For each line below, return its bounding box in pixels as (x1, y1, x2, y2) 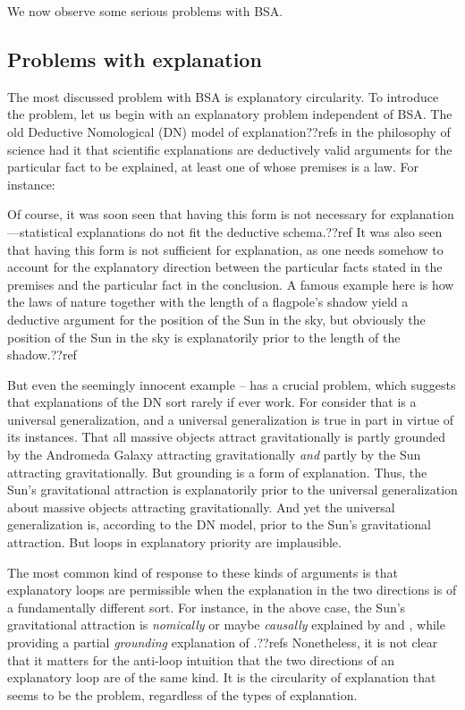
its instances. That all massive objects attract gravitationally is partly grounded (7, 427, 445, 446)
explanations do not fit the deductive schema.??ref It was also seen (76, 222, 443, 241)
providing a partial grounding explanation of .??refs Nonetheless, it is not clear (7, 633, 438, 652)
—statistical (7, 222, 73, 241)
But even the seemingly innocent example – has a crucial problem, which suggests (7, 375, 456, 393)
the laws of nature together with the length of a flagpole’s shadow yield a (7, 292, 409, 311)
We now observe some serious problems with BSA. (7, 2, 283, 20)
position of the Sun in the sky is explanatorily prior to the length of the (7, 327, 401, 346)
